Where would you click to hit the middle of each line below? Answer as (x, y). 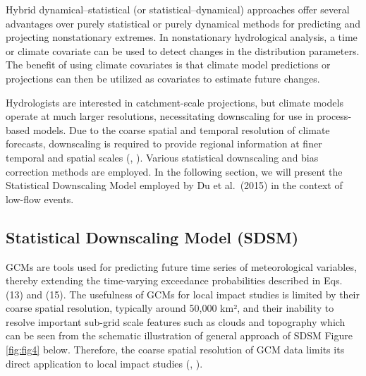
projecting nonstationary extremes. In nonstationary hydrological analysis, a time (182, 37)
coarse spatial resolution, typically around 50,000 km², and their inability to (170, 308)
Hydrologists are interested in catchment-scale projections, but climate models (175, 102)
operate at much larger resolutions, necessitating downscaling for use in (160, 116)
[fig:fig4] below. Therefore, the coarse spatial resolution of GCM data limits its (175, 350)
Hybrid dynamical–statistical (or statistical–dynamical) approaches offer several (178, 9)
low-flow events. (40, 199)
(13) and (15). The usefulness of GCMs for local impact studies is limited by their (183, 294)
